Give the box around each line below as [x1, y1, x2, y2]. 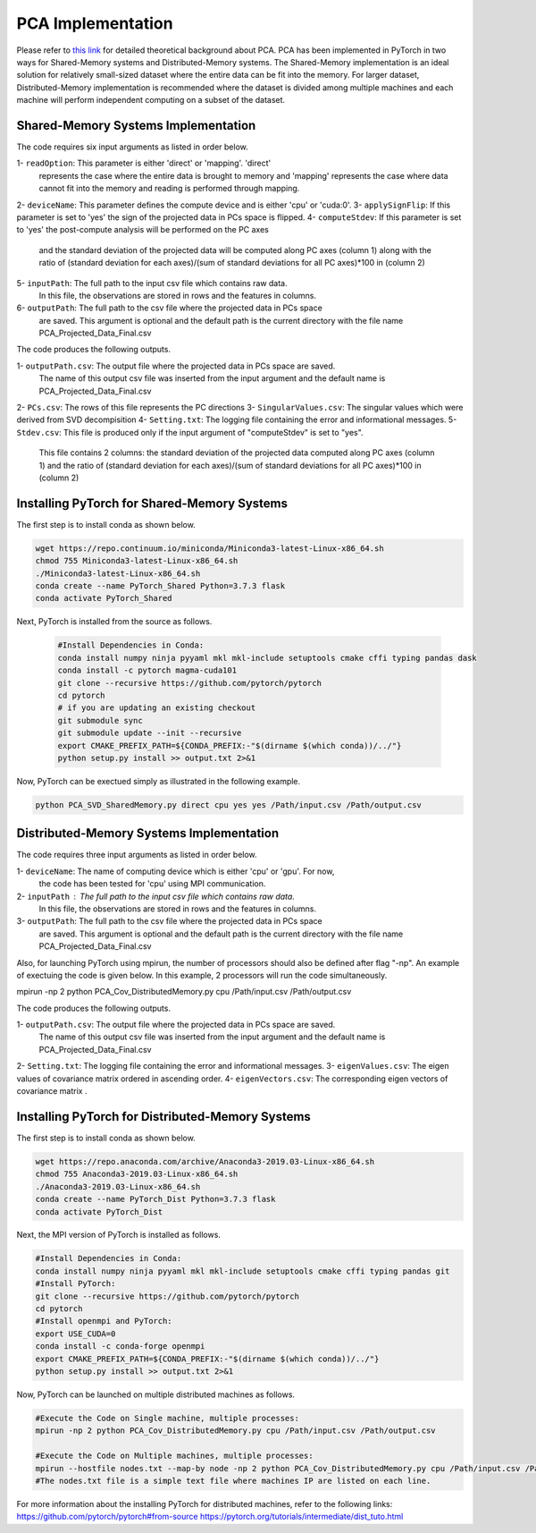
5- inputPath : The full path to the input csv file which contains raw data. [16, 277, 288, 288]
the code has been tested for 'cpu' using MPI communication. [38, 878, 266, 889]
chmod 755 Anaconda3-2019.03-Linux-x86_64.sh [35, 1169, 239, 1180]
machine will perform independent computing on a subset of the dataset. [16, 95, 286, 106]
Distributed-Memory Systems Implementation [16, 826, 280, 841]
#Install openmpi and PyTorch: [35, 1316, 173, 1326]
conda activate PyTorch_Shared [35, 593, 173, 604]
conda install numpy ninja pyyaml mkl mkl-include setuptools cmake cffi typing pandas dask [57, 653, 477, 663]
